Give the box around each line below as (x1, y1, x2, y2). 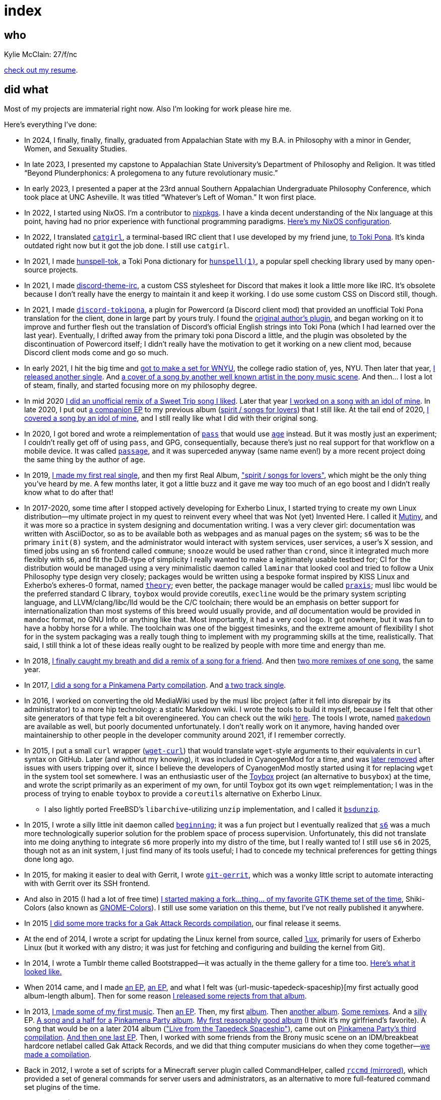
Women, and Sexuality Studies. (24, 144, 128, 153)
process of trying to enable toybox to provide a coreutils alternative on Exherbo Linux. (24, 789, 322, 798)
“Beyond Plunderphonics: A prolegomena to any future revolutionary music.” (24, 169, 278, 178)
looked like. (24, 967, 62, 976)
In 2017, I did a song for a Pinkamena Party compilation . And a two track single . (24, 681, 286, 690)
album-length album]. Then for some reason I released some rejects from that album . (24, 992, 307, 1001)
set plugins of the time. (24, 1083, 100, 1092)
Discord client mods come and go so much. (24, 348, 169, 357)
